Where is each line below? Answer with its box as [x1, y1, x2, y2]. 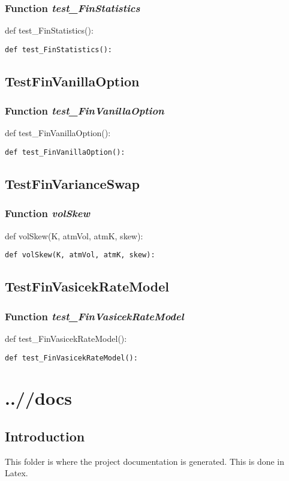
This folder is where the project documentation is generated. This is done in [5, 455, 285, 467]
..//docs [5, 386, 72, 410]
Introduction [5, 426, 85, 445]
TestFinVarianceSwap [5, 175, 140, 193]
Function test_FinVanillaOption [5, 103, 164, 118]
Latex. [5, 467, 28, 479]
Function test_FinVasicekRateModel [5, 308, 184, 323]
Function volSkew [5, 206, 91, 221]
